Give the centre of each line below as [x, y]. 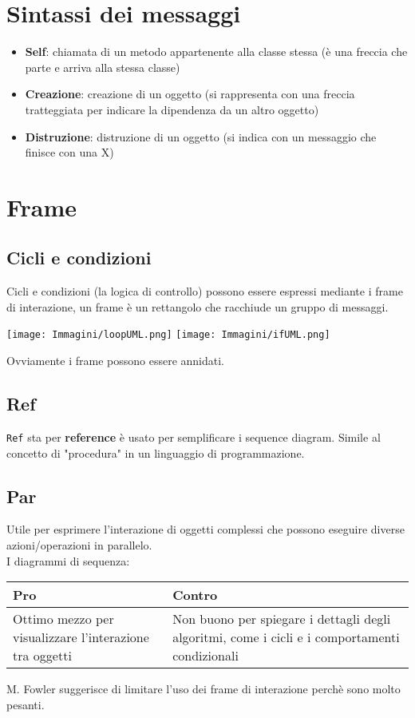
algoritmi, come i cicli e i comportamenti [286, 637]
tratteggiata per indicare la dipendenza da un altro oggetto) [172, 109]
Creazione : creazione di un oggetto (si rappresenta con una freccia [190, 94]
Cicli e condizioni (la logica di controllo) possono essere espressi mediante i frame [205, 291]
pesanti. [26, 704]
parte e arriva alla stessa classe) [103, 67]
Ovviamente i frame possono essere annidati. [115, 361]
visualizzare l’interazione [81, 637]
